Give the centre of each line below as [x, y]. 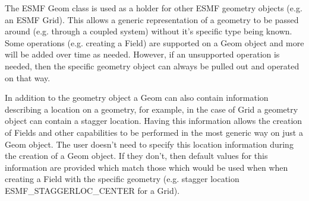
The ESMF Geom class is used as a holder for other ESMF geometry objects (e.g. [154, 8]
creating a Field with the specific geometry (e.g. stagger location [122, 179]
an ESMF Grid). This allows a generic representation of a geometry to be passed [152, 19]
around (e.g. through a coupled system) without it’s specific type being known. [149, 31]
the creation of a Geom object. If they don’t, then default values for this [136, 156]
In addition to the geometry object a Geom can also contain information [137, 98]
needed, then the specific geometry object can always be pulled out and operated [152, 66]
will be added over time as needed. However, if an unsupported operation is [142, 54]
